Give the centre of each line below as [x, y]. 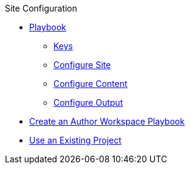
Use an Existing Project [76, 140]
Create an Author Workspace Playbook [107, 121]
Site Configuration [41, 8]
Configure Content [90, 84]
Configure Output [88, 102]
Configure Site [82, 65]
